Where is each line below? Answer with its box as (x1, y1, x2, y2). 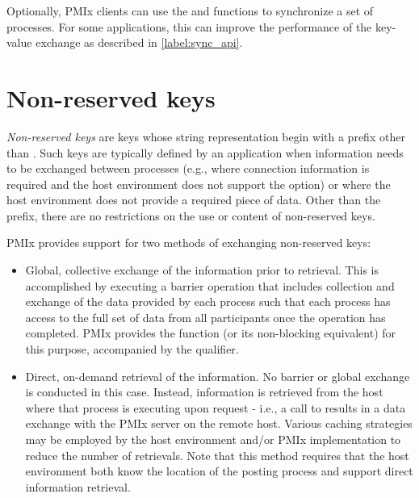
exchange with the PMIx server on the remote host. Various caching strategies (25, 415, 413, 432)
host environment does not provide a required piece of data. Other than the (6, 191, 381, 208)
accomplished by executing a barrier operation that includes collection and (25, 277, 395, 294)
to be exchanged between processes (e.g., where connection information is (6, 160, 370, 177)
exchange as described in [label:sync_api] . (36, 34, 243, 51)
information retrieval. (25, 478, 131, 495)
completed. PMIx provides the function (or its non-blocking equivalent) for (25, 324, 396, 341)
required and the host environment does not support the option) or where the (6, 175, 391, 192)
